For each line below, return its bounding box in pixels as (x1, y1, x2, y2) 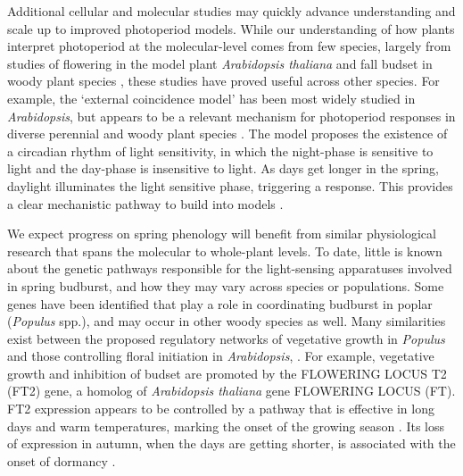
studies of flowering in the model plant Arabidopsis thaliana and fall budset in (7, 54, 433, 72)
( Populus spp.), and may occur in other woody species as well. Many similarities (7, 312, 446, 330)
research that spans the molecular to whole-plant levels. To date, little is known (7, 241, 442, 260)
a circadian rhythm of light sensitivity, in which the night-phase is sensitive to (7, 141, 434, 160)
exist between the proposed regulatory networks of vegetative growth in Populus (7, 329, 445, 347)
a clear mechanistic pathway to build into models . (7, 194, 284, 213)
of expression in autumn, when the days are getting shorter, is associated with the (7, 434, 456, 453)
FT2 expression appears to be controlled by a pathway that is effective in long (7, 399, 434, 418)
